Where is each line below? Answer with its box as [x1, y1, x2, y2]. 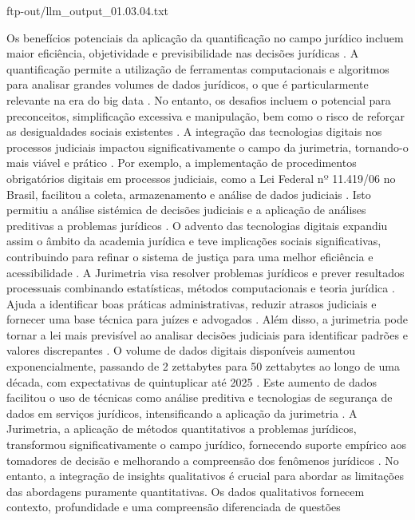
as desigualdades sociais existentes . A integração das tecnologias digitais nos [6, 123, 382, 140]
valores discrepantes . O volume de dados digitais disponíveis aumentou [6, 342, 355, 359]
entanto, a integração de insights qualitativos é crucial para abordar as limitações [6, 467, 404, 484]
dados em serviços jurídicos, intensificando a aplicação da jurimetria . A [6, 404, 358, 421]
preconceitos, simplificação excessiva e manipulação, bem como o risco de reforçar [6, 107, 405, 124]
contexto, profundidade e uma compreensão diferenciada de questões [6, 498, 341, 515]
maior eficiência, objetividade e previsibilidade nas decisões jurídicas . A [6, 45, 359, 62]
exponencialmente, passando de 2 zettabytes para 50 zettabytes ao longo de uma [6, 358, 401, 375]
